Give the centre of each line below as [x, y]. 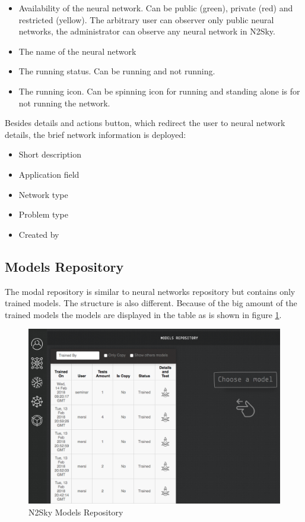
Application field [49, 174]
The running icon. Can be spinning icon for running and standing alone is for [159, 91]
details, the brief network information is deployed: [96, 134]
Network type [43, 194]
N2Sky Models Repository [76, 512]
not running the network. [64, 103]
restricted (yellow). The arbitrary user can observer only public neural [146, 19]
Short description [50, 154]
